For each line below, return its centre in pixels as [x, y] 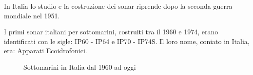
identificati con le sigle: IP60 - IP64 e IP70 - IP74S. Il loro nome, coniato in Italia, [127, 41]
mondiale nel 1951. [32, 15]
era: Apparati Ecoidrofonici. [46, 51]
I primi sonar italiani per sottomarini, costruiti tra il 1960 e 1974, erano [111, 32]
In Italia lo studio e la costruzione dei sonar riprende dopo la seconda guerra [118, 6]
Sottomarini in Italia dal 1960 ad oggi [80, 67]
